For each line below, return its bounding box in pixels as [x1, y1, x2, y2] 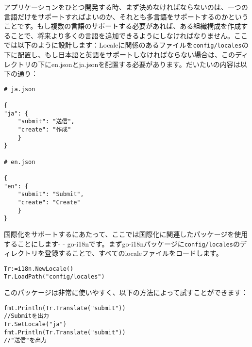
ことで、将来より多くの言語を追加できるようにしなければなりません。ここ [10, 30, 248, 40]
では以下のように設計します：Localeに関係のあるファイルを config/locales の [4, 40, 249, 50]
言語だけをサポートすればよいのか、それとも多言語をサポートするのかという [4, 11, 249, 21]
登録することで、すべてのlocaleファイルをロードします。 [44, 248, 223, 258]
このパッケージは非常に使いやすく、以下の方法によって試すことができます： [4, 287, 248, 297]
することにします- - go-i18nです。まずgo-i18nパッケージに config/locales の [4, 238, 240, 248]
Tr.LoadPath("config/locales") [4, 273, 105, 281]
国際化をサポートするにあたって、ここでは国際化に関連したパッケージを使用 [4, 229, 248, 239]
